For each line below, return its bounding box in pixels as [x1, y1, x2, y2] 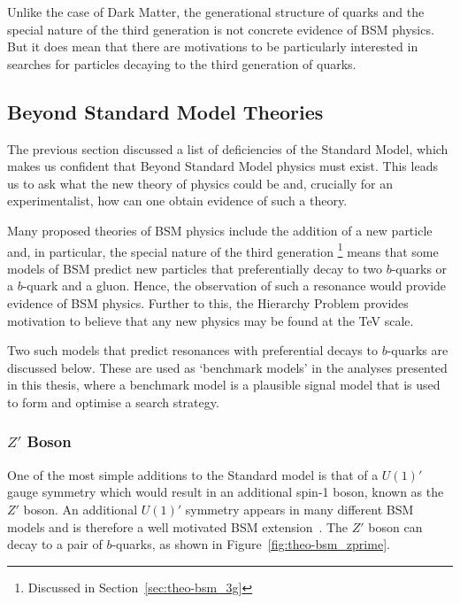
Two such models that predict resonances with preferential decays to [7, 341, 378, 359]
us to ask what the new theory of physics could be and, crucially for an [7, 174, 393, 192]
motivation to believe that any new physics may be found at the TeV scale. [7, 311, 414, 329]
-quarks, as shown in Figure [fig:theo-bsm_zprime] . [111, 535, 390, 553]
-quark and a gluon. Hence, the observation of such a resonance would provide [22, 276, 447, 295]
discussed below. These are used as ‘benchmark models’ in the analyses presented [7, 358, 448, 376]
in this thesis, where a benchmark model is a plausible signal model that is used [7, 375, 441, 394]
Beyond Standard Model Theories [7, 97, 324, 125]
